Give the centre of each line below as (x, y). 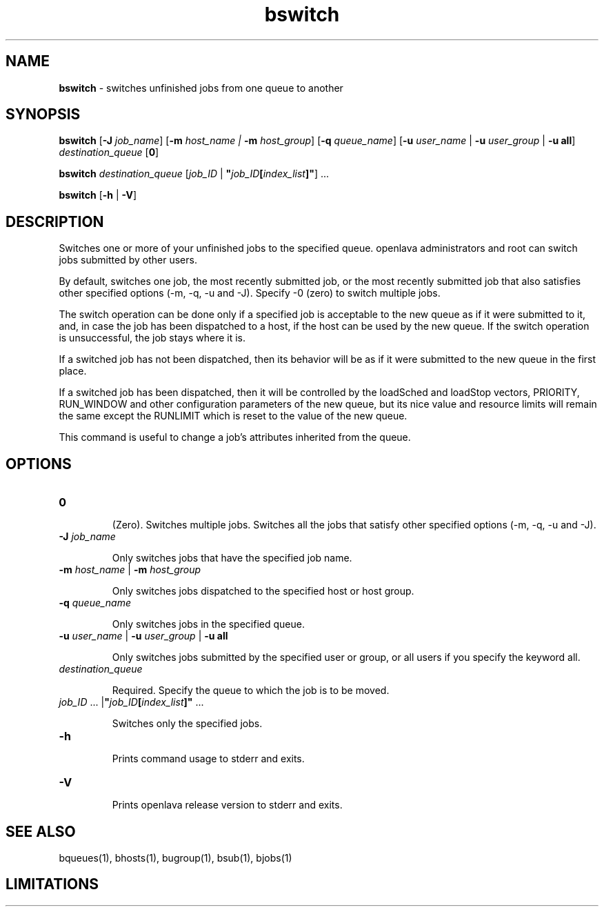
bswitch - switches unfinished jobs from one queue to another (201, 88)
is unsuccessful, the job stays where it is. (152, 338)
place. (73, 371)
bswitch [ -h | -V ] (98, 195)
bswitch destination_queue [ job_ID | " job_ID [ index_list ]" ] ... (194, 174)
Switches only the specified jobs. (187, 724)
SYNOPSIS (43, 115)
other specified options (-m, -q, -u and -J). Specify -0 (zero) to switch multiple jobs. (250, 293)
